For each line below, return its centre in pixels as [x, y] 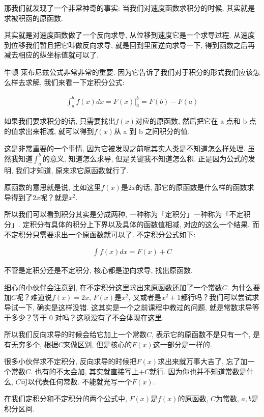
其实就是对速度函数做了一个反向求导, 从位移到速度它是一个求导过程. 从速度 [130, 35]
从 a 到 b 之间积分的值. [152, 131]
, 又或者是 [145, 297]
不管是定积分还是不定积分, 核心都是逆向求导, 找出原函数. [98, 270]
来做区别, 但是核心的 [98, 344]
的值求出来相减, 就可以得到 [49, 131]
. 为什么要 [244, 287]
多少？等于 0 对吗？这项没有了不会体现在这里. [87, 317]
